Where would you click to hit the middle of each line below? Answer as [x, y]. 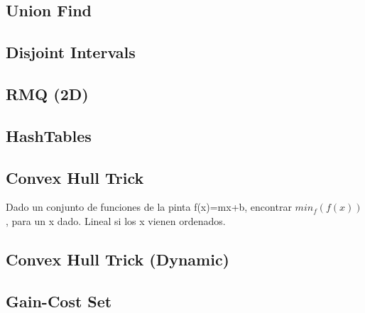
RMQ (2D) [47, 93]
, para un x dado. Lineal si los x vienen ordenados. [116, 220]
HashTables [49, 135]
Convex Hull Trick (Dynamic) [118, 259]
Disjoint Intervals [71, 52]
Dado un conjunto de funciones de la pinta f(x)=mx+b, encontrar [149, 207]
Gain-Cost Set [59, 301]
